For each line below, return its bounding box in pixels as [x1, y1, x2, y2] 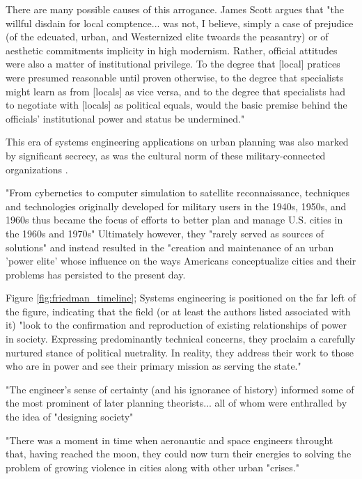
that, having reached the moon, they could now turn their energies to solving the [6, 446, 352, 461]
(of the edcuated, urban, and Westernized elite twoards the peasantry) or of [6, 29, 329, 44]
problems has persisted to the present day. [6, 267, 186, 281]
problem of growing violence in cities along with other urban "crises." [6, 460, 299, 474]
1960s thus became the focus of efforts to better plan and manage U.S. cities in [6, 212, 343, 227]
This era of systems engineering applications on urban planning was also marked [6, 134, 349, 149]
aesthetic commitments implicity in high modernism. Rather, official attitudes [6, 42, 338, 57]
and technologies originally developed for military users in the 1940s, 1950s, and [6, 198, 347, 213]
